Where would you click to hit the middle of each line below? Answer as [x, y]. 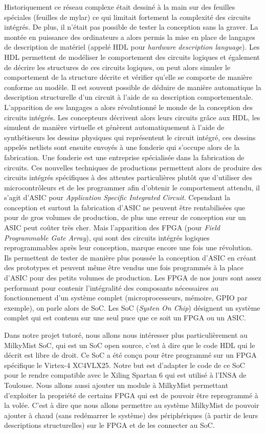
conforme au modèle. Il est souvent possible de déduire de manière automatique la [133, 87]
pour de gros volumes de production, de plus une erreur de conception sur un [125, 217]
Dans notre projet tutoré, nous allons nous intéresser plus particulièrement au [126, 335]
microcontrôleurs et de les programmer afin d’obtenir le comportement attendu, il [132, 187]
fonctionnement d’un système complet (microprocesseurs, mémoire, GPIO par [126, 298]
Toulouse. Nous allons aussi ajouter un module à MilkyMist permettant [116, 385]
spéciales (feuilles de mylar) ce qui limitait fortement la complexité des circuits [127, 17]
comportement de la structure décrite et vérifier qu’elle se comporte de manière [128, 77]
